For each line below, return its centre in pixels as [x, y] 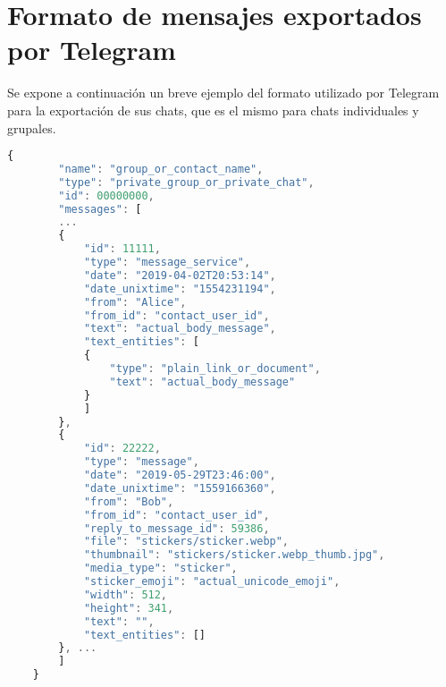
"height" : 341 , [129, 608]
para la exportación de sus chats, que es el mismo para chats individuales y [213, 110]
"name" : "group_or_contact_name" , [161, 169]
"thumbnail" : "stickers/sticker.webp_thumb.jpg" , [234, 555]
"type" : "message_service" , [167, 263]
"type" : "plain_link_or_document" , [215, 369]
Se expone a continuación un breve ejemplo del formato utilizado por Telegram [223, 93]
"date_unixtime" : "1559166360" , [180, 488]
